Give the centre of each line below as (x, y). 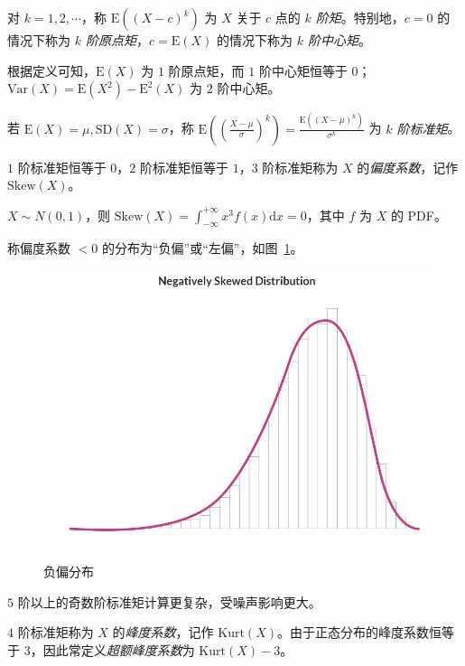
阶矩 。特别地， (360, 17)
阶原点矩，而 (206, 70)
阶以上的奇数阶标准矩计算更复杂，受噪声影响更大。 (169, 601)
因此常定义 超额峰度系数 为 (119, 649)
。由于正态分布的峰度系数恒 (359, 632)
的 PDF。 (418, 215)
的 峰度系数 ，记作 (163, 632)
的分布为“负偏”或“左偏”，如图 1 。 (202, 248)
